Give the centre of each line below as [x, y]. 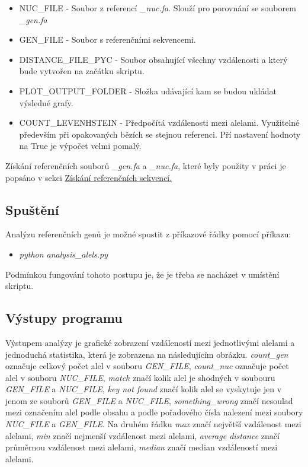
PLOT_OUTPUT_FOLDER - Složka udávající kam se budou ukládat [148, 90]
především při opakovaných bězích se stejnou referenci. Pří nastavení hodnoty [160, 134]
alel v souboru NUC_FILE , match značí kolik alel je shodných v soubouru [140, 377]
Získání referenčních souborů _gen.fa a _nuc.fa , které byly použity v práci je [146, 165]
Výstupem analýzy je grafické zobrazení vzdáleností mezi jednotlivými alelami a [150, 342]
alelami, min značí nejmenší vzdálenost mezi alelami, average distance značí [142, 435]
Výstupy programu [64, 318]
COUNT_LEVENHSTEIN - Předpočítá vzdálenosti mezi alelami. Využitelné [159, 123]
